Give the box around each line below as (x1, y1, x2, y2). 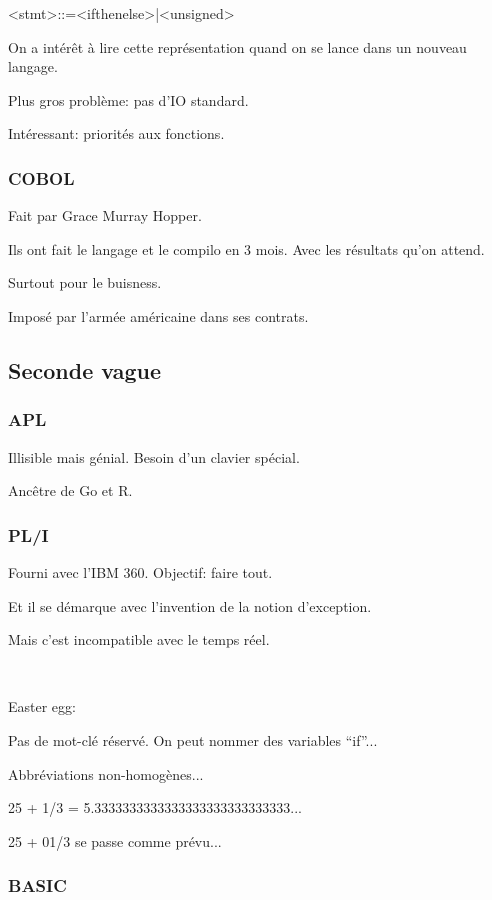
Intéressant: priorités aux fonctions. (8, 123, 225, 144)
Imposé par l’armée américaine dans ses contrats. (8, 305, 309, 326)
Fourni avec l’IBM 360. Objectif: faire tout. (8, 561, 273, 582)
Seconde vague (8, 354, 161, 385)
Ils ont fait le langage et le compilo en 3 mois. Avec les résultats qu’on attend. (8, 238, 485, 259)
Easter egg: (8, 696, 76, 717)
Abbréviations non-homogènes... (8, 763, 204, 784)
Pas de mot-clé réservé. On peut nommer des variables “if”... (8, 729, 378, 750)
